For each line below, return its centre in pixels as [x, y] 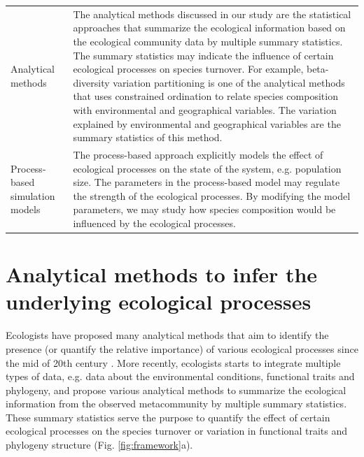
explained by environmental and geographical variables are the [207, 123]
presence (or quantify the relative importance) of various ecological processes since [182, 348]
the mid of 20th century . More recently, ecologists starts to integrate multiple [173, 362]
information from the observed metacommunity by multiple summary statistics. [176, 404]
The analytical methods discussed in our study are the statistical [212, 14]
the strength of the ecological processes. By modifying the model [212, 195]
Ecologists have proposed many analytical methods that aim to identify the [167, 335]
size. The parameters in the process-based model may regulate [206, 182]
